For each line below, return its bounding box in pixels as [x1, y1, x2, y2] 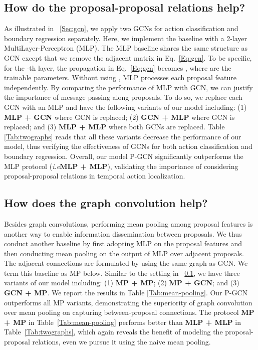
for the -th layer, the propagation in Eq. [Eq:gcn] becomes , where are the [4, 62, 231, 73]
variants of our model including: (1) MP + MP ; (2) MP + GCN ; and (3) [4, 277, 239, 288]
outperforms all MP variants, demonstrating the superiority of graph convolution [4, 297, 252, 307]
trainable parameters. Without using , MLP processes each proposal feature [4, 72, 236, 83]
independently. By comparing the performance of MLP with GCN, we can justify [4, 82, 253, 92]
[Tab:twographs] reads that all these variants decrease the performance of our [4, 131, 241, 141]
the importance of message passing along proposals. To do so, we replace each [4, 92, 242, 102]
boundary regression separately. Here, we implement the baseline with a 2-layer [4, 33, 247, 43]
